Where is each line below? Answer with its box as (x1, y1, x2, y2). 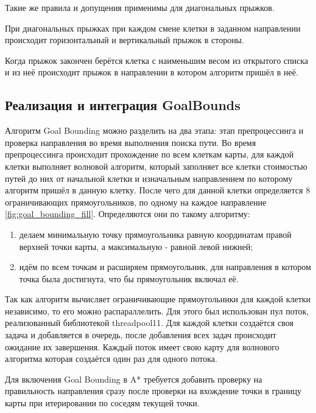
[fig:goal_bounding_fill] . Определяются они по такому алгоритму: (5, 207, 250, 220)
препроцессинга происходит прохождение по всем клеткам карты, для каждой (5, 148, 294, 161)
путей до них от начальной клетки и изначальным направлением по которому (5, 172, 293, 184)
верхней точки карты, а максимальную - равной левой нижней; (19, 240, 253, 252)
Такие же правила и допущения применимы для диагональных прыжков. (5, 1, 275, 13)
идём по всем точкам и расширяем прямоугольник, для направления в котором (19, 260, 311, 273)
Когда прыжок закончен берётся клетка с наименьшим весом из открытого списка (5, 54, 309, 66)
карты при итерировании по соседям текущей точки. (5, 397, 200, 409)
